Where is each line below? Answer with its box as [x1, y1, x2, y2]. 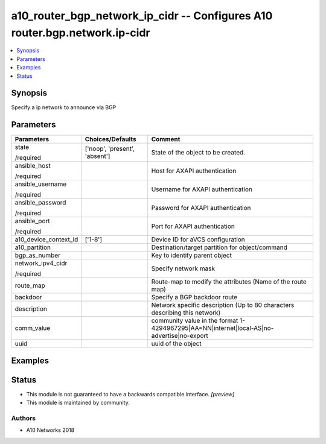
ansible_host [14, 162, 51, 170]
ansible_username [14, 180, 67, 188]
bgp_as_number [14, 251, 60, 259]
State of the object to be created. [151, 148, 246, 157]
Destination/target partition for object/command [151, 243, 288, 252]
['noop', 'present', [85, 145, 135, 153]
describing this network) [151, 308, 221, 317]
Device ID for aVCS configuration [151, 235, 246, 244]
